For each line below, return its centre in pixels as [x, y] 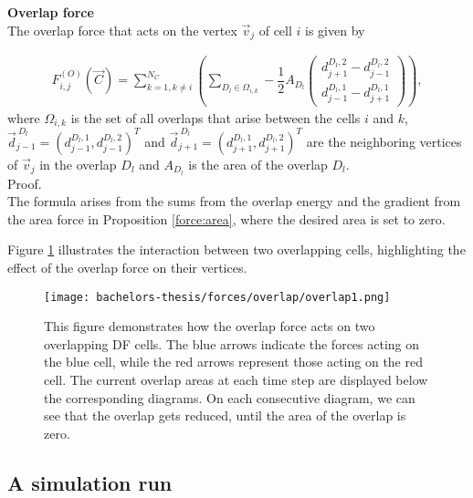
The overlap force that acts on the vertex [122, 30]
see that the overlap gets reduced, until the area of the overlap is [225, 415]
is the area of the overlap [258, 164]
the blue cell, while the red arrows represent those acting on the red [233, 362]
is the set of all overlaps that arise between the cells [215, 117]
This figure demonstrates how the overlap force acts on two [210, 326]
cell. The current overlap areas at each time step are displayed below [236, 379]
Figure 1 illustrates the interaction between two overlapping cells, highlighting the [236, 249]
